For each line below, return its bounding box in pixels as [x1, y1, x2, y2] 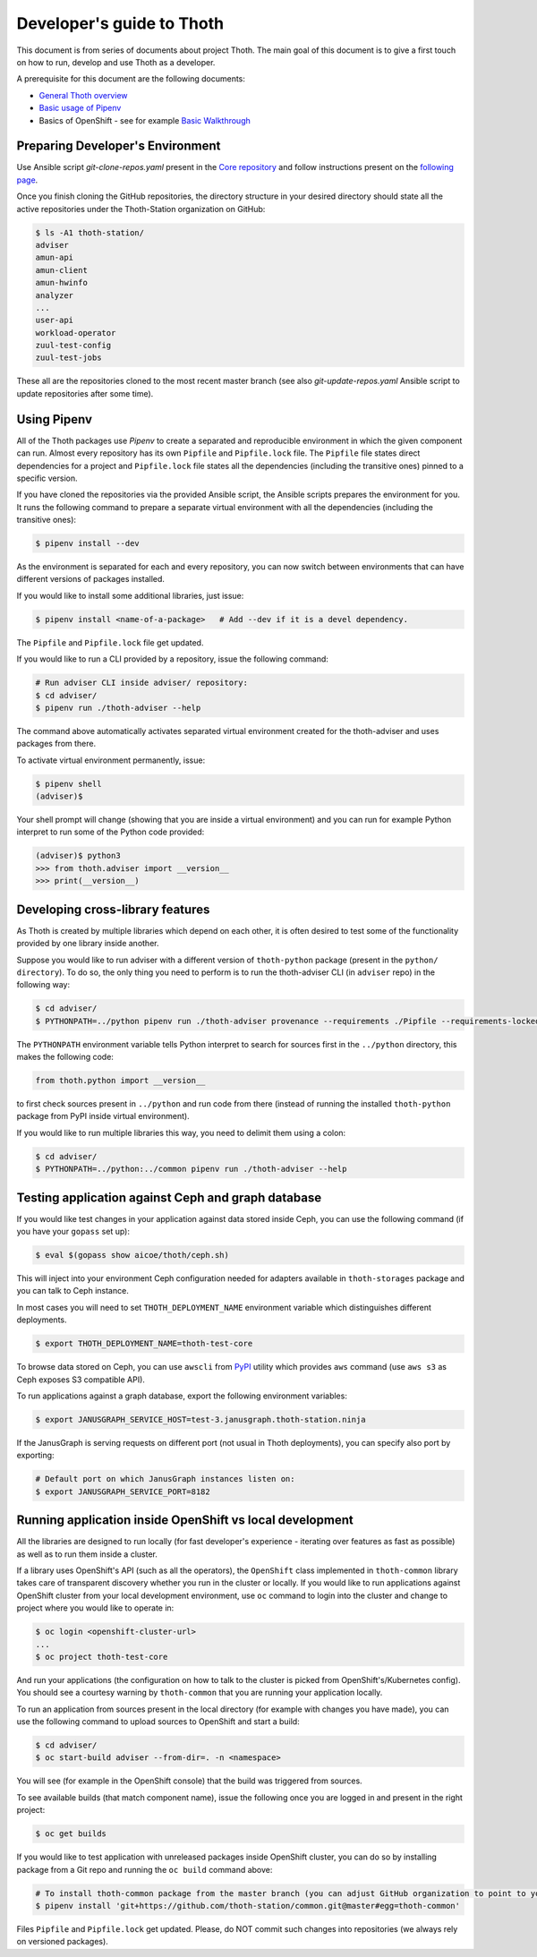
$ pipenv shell [35, 779, 102, 789]
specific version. [16, 473, 78, 483]
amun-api [35, 252, 74, 263]
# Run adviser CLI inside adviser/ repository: [35, 678, 248, 688]
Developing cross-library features [16, 902, 210, 917]
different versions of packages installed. [16, 574, 166, 585]
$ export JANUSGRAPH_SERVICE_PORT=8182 [35, 1486, 210, 1497]
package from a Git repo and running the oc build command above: [16, 1864, 273, 1875]
